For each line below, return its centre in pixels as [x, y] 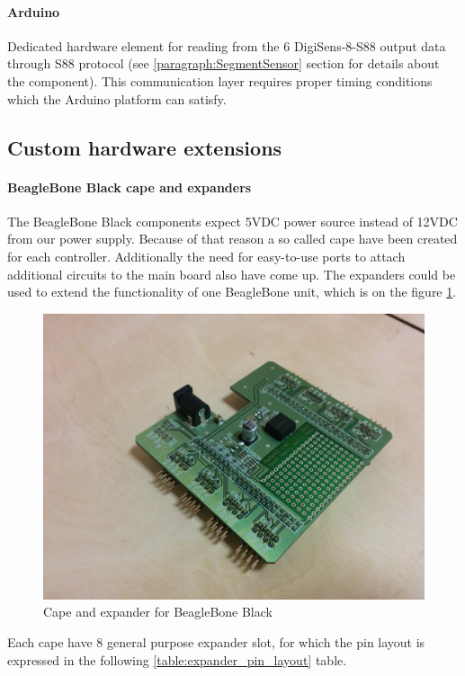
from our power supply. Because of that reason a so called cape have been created [232, 239]
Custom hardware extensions [145, 147]
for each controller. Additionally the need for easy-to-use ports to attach [206, 256]
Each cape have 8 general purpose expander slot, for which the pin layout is [216, 641]
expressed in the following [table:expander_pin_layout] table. [177, 659]
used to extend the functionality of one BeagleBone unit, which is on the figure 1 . [232, 292]
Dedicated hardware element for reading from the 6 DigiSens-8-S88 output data [227, 45]
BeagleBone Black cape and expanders [130, 187]
